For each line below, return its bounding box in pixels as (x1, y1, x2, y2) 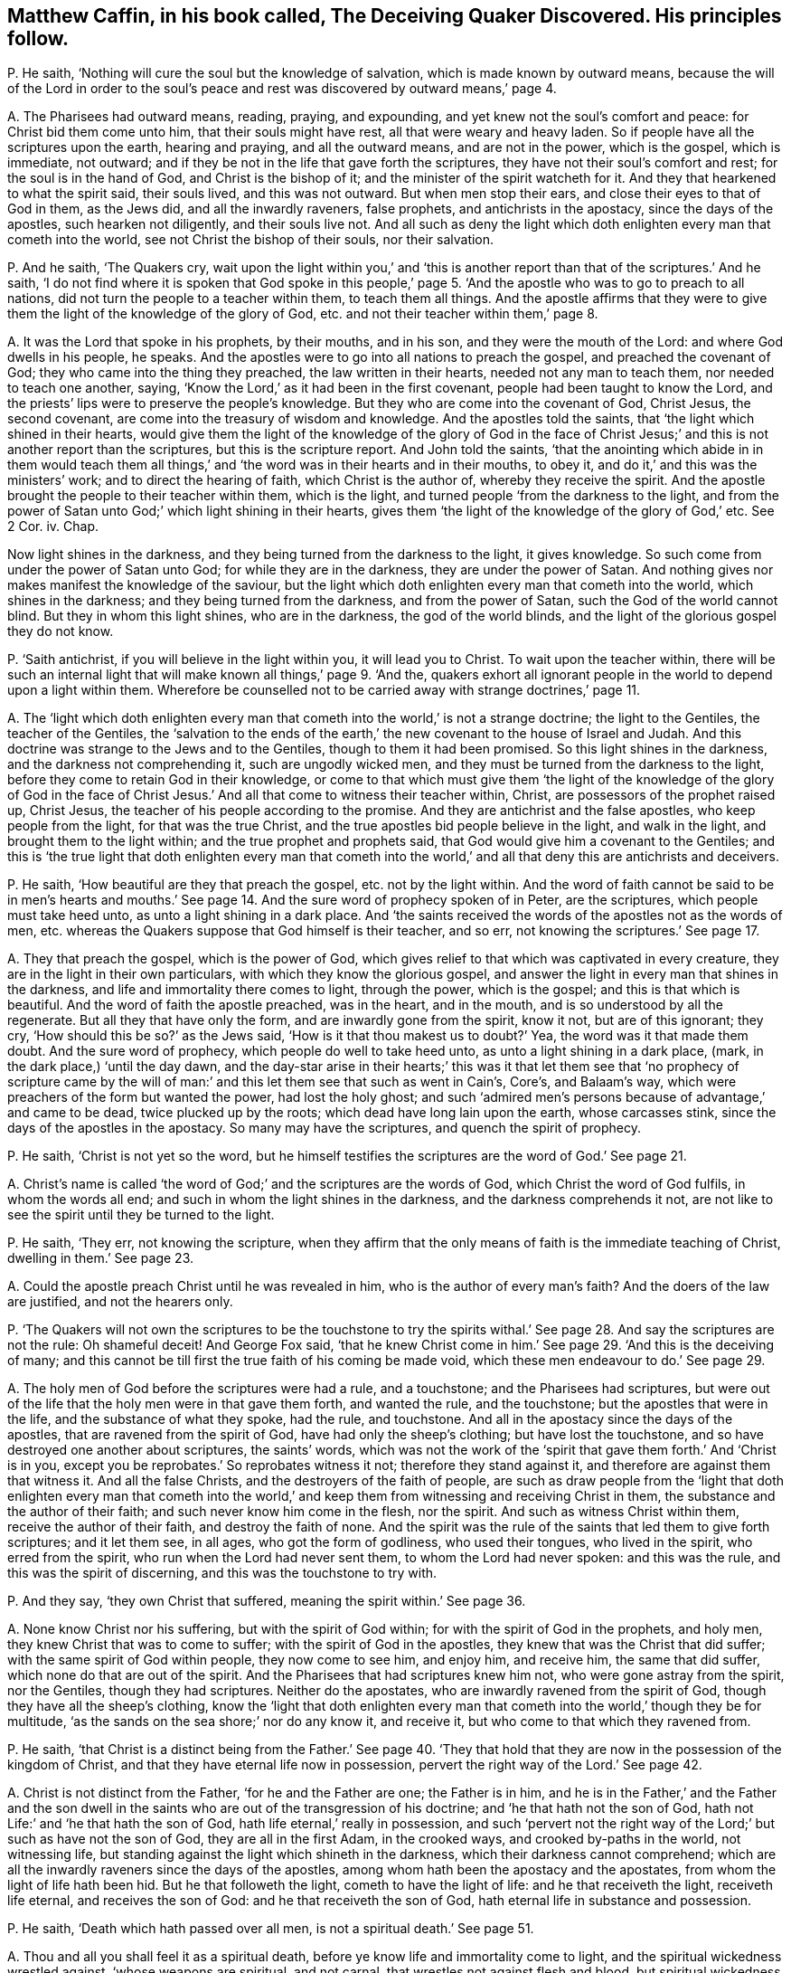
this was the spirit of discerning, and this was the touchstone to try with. (7, 1565, 438, 1581)
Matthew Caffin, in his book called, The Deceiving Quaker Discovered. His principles (7, 5, 782, 27)
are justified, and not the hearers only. (7, 1294, 233, 1310)
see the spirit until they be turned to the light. (7, 1207, 275, 1223)
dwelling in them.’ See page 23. (7, 1250, 194, 1266)
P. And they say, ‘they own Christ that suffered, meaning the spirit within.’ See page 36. (7, 1593, 526, 1609)
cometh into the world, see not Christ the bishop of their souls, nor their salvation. (7, 232, 494, 248)
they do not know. (7, 623, 114, 640)
